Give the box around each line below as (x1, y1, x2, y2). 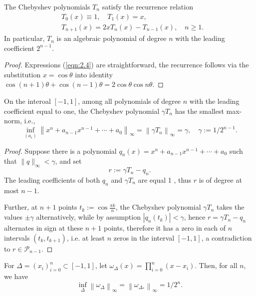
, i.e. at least (66, 232, 105, 243)
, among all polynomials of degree (78, 96, 181, 106)
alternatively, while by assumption (36, 212, 141, 222)
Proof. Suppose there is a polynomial (4, 145, 117, 156)
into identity (75, 69, 113, 79)
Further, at (4, 202, 38, 212)
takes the (217, 202, 245, 212)
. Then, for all (195, 260, 238, 271)
